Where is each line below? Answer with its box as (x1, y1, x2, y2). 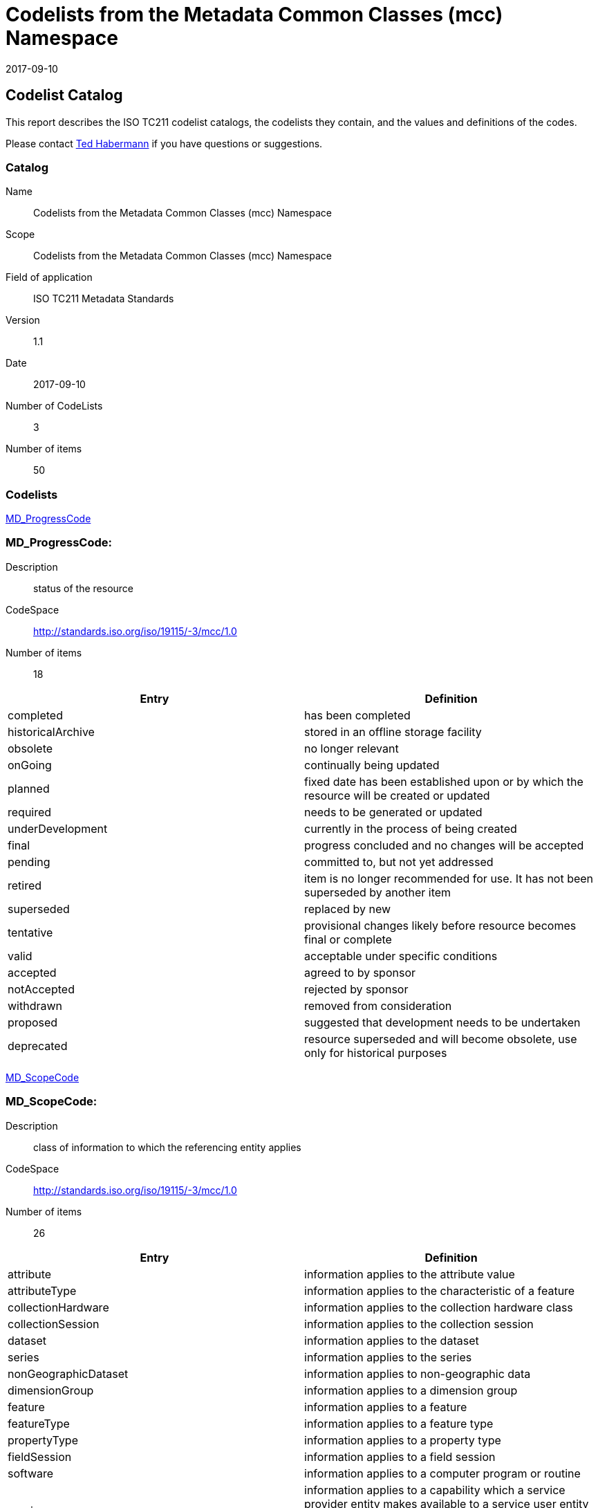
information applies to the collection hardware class (304, 1300, 573, 1314)
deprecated (8, 1038, 68, 1053)
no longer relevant (304, 741, 399, 755)
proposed (8, 1015, 58, 1029)
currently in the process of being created (304, 821, 517, 836)
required (8, 804, 52, 819)
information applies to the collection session (304, 1316, 534, 1331)
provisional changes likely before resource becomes (304, 918, 577, 932)
